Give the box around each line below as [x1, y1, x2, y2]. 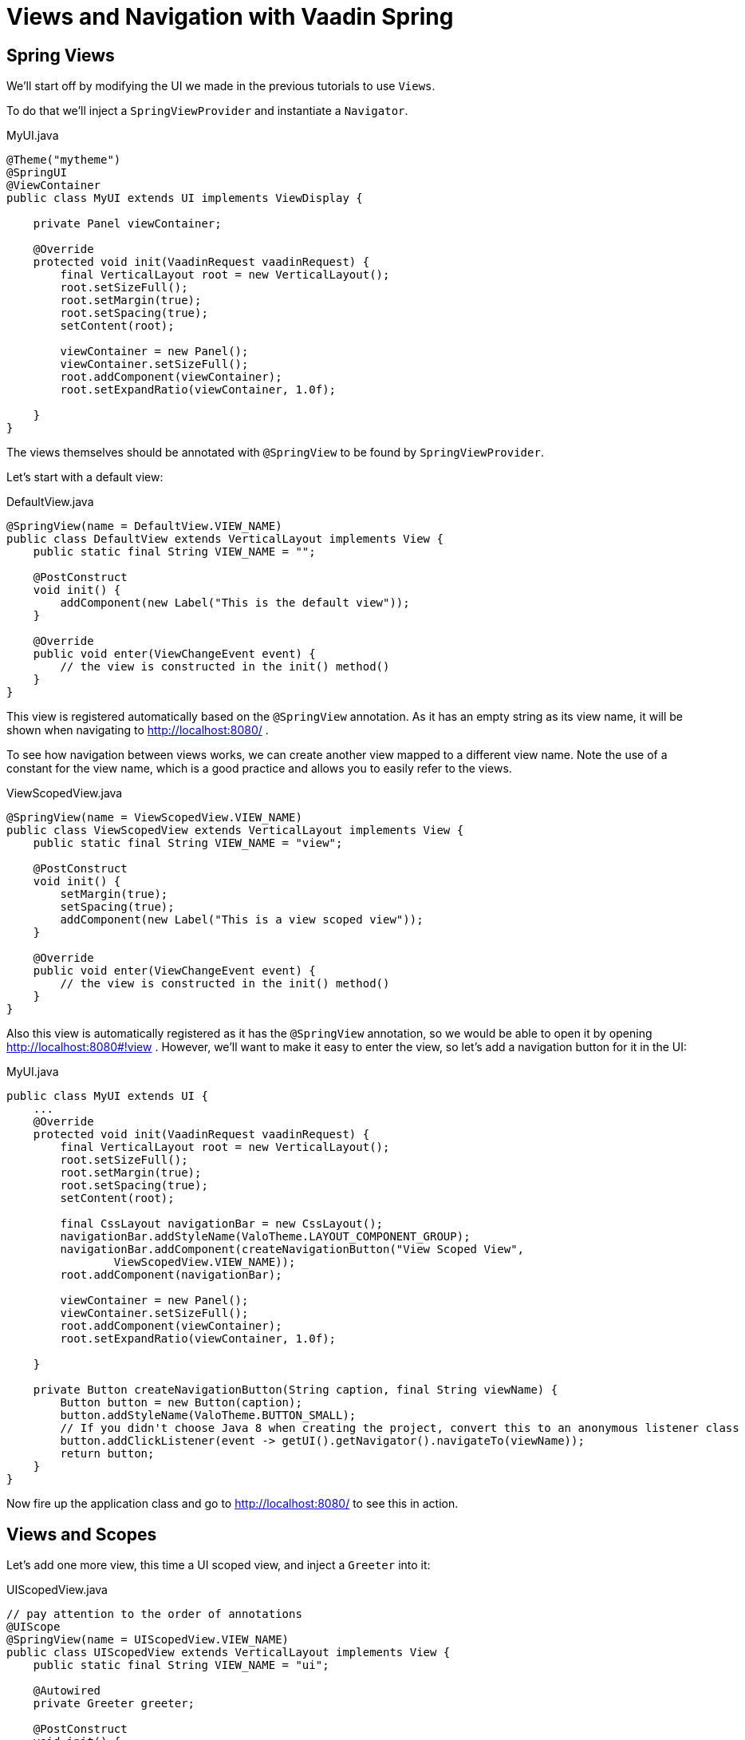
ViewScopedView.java [6, 786, 123, 801]
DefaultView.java [6, 495, 94, 509]
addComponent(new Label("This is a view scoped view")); [60, 913, 424, 927]
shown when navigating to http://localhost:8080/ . [6, 723, 269, 738]
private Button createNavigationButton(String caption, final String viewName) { [33, 1383, 558, 1397]
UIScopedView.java [6, 1583, 108, 1597]
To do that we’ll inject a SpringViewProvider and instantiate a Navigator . [6, 104, 408, 118]
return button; [60, 1447, 155, 1461]
